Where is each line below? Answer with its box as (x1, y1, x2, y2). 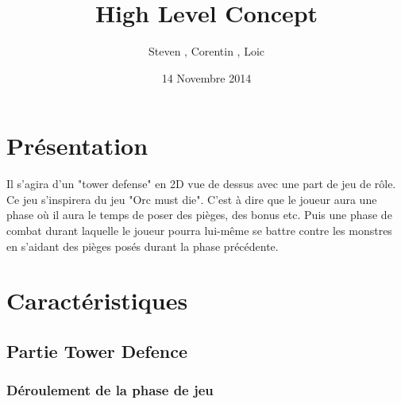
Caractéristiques (6, 284, 188, 317)
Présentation (6, 129, 148, 162)
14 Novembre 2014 (161, 69, 252, 86)
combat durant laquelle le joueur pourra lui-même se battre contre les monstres (6, 222, 392, 239)
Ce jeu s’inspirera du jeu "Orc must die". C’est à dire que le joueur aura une (6, 190, 377, 207)
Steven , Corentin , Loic (148, 43, 265, 60)
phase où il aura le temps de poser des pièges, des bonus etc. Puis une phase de (6, 206, 392, 223)
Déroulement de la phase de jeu (6, 380, 214, 400)
